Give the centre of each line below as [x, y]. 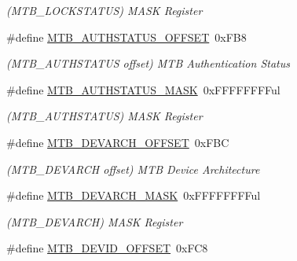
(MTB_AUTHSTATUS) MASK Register [104, 116]
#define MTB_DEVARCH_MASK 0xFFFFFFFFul [134, 195]
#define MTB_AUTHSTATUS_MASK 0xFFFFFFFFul [143, 89]
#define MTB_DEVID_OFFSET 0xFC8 [107, 248]
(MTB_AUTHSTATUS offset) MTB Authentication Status [148, 63]
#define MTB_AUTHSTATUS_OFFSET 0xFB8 [126, 37]
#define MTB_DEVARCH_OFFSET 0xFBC [118, 142]
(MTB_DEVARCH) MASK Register [95, 221]
